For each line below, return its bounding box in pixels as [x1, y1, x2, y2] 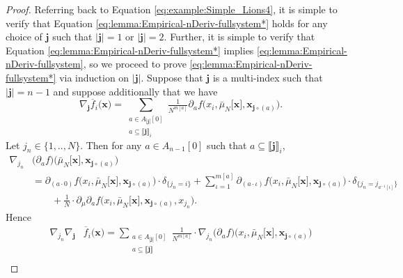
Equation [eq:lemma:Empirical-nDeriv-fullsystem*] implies [6, 43, 254, 57]
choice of [6, 29, 42, 44]
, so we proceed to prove [83, 56, 187, 71]
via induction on [59, 70, 129, 84]
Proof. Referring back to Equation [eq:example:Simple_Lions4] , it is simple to [6, 2, 338, 16]
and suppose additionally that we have [53, 84, 218, 98]
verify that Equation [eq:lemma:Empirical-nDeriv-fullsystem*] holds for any [6, 15, 328, 30]
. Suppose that [141, 70, 203, 84]
